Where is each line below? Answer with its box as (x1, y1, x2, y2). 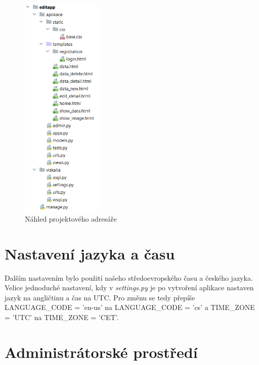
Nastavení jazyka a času (5, 243, 175, 264)
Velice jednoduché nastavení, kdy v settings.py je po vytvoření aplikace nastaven (5, 282, 254, 293)
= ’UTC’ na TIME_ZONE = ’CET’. (5, 311, 119, 322)
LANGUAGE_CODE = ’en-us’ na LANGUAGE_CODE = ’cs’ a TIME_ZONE (5, 302, 255, 312)
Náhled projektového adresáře (25, 213, 117, 224)
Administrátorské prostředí (5, 341, 198, 362)
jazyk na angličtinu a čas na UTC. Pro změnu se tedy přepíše (5, 292, 195, 302)
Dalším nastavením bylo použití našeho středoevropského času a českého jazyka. (5, 272, 253, 283)
